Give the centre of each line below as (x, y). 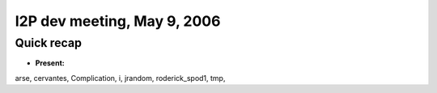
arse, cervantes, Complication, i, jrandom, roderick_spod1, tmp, (120, 78)
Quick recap (49, 43)
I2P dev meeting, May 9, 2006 (118, 21)
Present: (50, 63)
